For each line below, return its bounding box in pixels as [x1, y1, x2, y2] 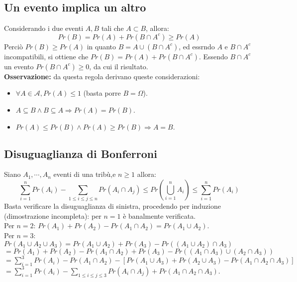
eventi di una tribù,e [53, 169, 116, 179]
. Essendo [198, 51, 228, 61]
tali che [101, 23, 124, 33]
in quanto [87, 41, 116, 51]
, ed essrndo [179, 41, 215, 51]
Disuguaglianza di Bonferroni [4, 145, 157, 161]
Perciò [4, 41, 23, 51]
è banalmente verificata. [123, 210, 196, 221]
